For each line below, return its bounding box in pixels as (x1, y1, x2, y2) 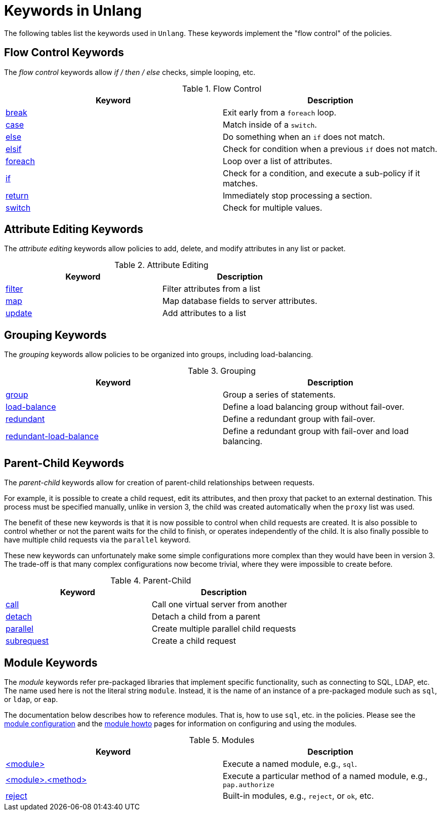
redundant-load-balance (6, 431, 99, 442)
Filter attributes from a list (162, 284, 260, 294)
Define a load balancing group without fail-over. (223, 402, 405, 412)
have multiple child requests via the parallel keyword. (4, 535, 191, 545)
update (6, 308, 32, 319)
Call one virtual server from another (151, 599, 288, 610)
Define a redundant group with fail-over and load (223, 426, 409, 437)
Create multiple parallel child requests (151, 624, 296, 634)
